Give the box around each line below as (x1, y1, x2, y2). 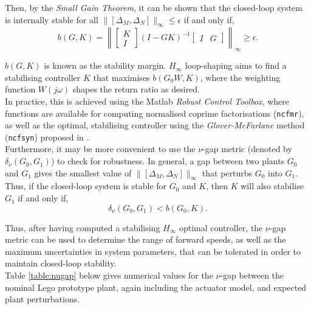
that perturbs (202, 166, 253, 179)
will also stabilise (241, 179, 304, 192)
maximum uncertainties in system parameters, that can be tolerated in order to (5, 245, 301, 257)
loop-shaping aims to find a (185, 59, 287, 72)
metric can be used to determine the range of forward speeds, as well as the (5, 233, 286, 246)
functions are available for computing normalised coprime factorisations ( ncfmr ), (5, 106, 304, 119)
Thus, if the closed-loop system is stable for (5, 179, 167, 192)
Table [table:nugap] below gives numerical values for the (5, 269, 213, 282)
